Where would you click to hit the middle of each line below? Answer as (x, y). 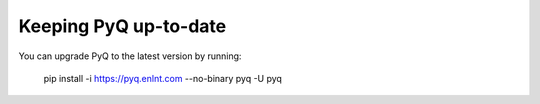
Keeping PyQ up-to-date (122, 26)
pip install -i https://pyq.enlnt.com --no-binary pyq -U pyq (162, 78)
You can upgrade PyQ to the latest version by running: (130, 56)
